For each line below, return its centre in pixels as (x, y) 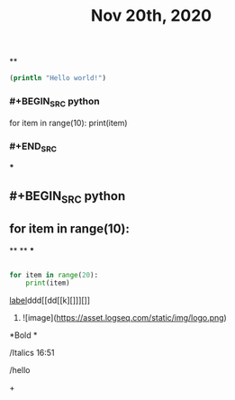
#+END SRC (33, 147)
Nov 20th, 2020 (151, 16)
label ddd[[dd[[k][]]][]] (50, 300)
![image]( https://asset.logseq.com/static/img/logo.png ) (124, 318)
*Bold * (23, 335)
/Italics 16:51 (32, 353)
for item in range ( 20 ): (54, 275)
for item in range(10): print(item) (68, 123)
